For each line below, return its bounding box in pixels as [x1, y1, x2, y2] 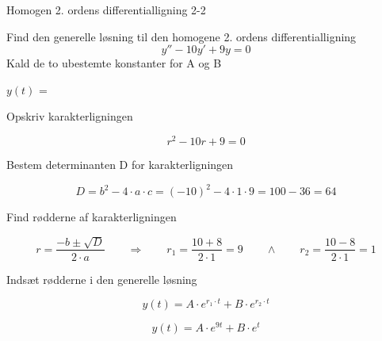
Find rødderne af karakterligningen [6, 209, 177, 225]
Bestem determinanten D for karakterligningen [6, 156, 234, 173]
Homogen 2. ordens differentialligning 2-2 [6, 2, 206, 17]
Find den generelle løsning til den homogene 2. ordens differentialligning [6, 28, 357, 44]
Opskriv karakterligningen [6, 108, 133, 125]
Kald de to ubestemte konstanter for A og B [6, 55, 222, 71]
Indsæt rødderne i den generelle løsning [6, 270, 197, 287]
